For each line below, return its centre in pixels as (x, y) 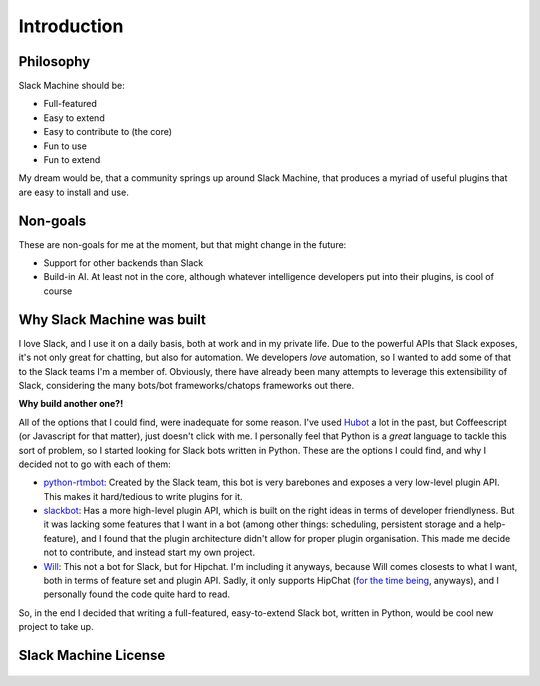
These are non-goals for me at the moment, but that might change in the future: (182, 244)
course (58, 291)
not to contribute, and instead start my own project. (149, 552)
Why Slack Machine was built (112, 319)
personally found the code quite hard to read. (136, 594)
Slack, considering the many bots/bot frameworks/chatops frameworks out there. (186, 385)
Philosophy (54, 61)
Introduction (71, 26)
